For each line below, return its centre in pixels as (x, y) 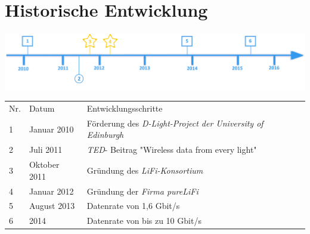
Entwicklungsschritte (125, 108)
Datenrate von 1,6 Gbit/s (133, 206)
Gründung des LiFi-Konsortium (145, 170)
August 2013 (52, 206)
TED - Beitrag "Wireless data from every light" (172, 150)
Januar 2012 (51, 191)
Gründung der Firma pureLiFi (142, 191)
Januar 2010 (51, 129)
